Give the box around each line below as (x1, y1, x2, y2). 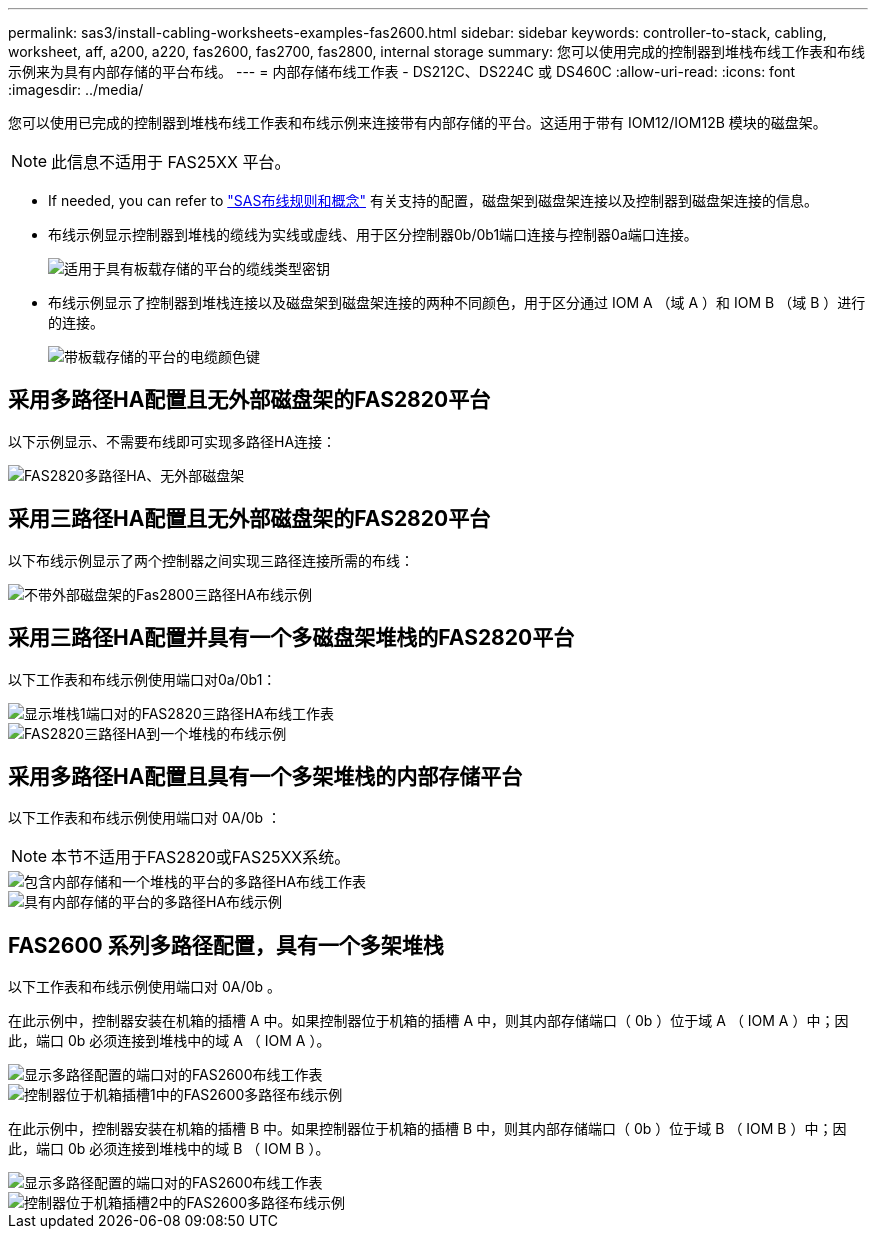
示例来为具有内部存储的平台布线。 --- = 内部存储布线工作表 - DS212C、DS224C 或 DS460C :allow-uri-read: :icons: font (8, 63, 796, 80)
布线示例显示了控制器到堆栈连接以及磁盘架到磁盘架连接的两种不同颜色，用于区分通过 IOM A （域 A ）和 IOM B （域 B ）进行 (48, 294, 866, 311)
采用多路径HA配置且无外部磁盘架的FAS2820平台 (8, 387, 491, 413)
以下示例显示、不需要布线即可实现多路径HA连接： (8, 432, 337, 450)
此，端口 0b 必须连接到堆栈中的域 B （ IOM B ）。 (8, 1140, 330, 1158)
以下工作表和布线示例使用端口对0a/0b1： (8, 670, 277, 688)
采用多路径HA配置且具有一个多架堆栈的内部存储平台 (8, 763, 523, 789)
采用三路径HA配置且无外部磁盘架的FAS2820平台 (8, 506, 491, 532)
